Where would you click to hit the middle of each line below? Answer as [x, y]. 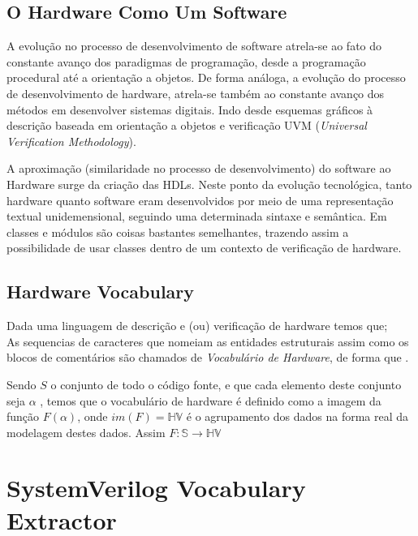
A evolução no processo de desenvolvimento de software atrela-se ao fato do [194, 46]
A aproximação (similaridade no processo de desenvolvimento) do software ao [199, 168]
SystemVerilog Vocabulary [156, 488]
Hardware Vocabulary [101, 292]
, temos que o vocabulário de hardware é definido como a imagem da [211, 400]
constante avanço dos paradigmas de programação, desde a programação [186, 61]
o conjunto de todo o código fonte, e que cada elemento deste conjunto [226, 384]
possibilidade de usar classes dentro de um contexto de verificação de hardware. [204, 248]
